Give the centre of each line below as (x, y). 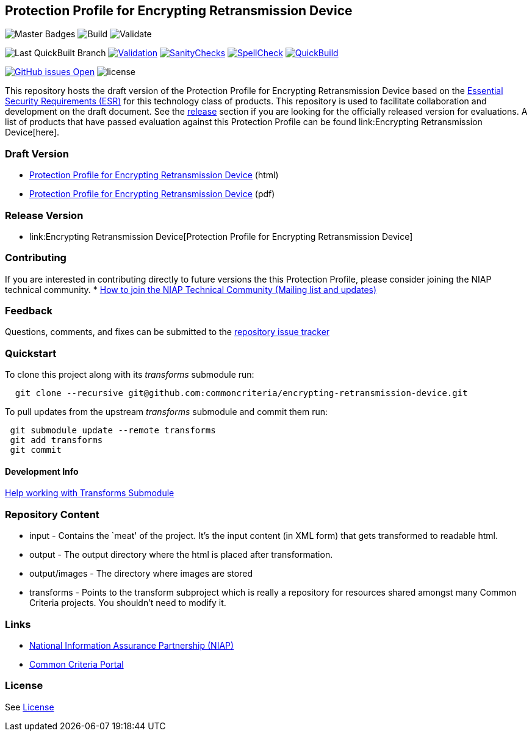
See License (30, 707)
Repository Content (52, 514)
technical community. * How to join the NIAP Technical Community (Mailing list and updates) (191, 289)
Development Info (42, 471)
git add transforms (56, 440)
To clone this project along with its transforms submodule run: (130, 375)
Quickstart (31, 353)
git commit (36, 450)
